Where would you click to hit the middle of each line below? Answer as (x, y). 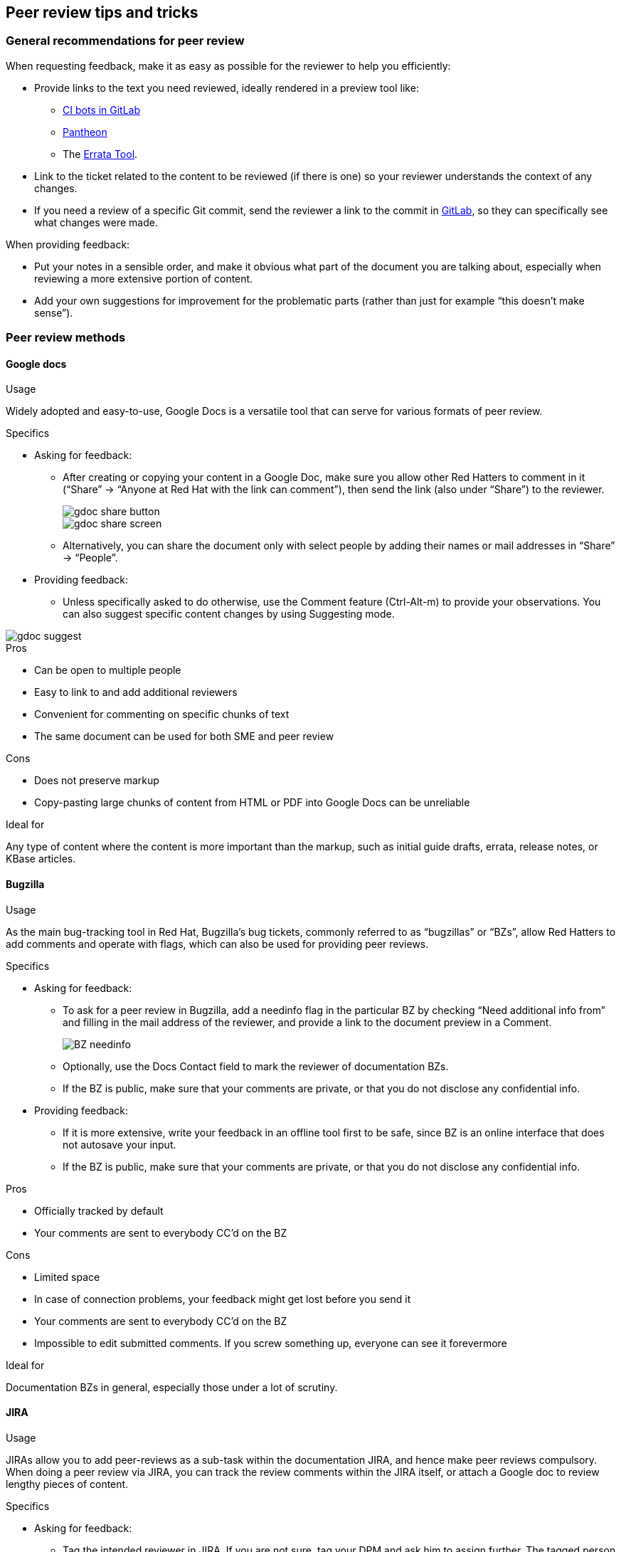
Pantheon (85, 132)
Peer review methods (66, 338)
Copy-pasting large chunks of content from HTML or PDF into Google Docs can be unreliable (252, 803)
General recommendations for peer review (125, 41)
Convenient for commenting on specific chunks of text (162, 714)
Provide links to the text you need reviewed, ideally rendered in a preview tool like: (227, 88)
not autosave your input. (120, 1144)
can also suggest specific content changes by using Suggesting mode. (229, 614)
